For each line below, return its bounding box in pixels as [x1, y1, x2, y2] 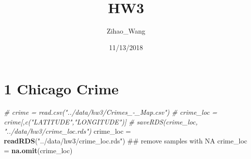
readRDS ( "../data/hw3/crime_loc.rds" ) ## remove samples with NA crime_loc [4, 136, 247, 146]
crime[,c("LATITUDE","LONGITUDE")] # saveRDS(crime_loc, [4, 116, 198, 126]
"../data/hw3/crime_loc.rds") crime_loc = [4, 126, 131, 136]
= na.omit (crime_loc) [4, 145, 73, 155]
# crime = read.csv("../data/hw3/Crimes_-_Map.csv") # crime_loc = [4, 107, 218, 117]
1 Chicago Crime [4, 79, 119, 99]
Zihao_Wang [107, 26, 145, 36]
